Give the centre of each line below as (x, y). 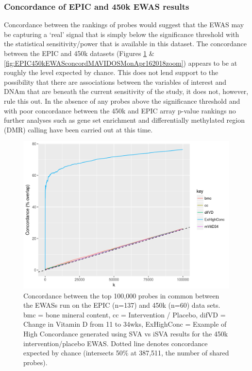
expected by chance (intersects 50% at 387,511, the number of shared (126, 353)
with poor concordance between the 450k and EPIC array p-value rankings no (120, 110)
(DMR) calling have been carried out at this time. (78, 129)
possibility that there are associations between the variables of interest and (115, 82)
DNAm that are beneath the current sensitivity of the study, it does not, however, (126, 91)
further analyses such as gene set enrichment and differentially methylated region (125, 120)
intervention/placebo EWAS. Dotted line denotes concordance (116, 343)
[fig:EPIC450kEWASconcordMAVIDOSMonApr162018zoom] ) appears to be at (121, 63)
